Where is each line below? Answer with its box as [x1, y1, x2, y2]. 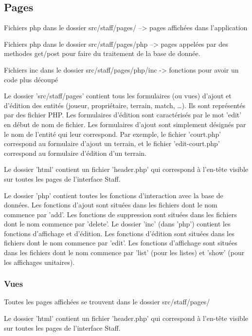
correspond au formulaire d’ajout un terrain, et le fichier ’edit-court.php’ [4, 138, 220, 149]
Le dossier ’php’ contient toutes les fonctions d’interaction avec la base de [4, 190, 223, 200]
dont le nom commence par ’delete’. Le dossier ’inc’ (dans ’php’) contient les [4, 219, 231, 229]
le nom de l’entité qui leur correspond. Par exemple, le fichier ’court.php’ [4, 129, 221, 139]
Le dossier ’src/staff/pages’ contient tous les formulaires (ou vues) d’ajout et [4, 91, 232, 101]
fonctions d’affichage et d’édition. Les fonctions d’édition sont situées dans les [4, 228, 234, 238]
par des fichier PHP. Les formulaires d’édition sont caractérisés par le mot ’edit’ [4, 110, 242, 120]
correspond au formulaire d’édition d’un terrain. [4, 148, 147, 158]
